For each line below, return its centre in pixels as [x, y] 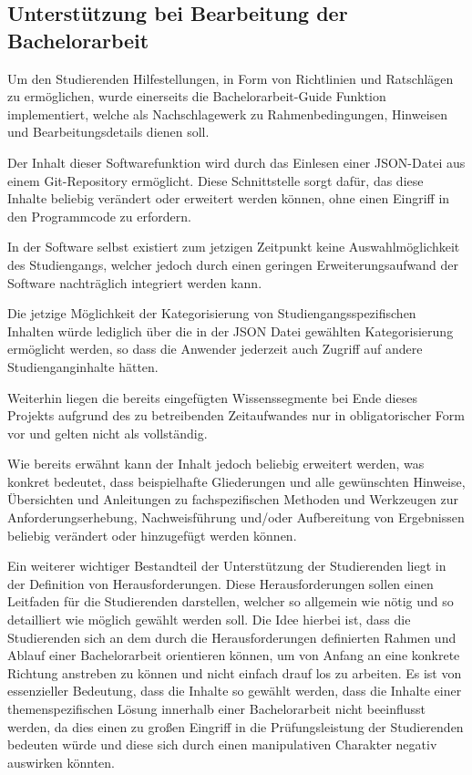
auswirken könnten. [61, 762]
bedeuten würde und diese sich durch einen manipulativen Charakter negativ [222, 744]
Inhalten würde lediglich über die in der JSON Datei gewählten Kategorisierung [231, 331]
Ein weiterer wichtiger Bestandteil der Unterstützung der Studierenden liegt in [227, 566]
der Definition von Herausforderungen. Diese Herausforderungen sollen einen [221, 583]
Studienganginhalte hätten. [83, 366]
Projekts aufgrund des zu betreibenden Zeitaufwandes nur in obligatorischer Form [236, 415]
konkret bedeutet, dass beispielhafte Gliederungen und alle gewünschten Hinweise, [236, 481]
